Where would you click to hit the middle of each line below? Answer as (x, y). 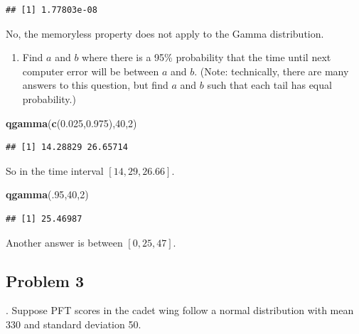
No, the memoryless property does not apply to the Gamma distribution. (165, 33)
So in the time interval (55, 170)
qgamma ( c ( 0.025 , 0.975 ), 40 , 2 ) (71, 123)
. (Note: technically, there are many (272, 71)
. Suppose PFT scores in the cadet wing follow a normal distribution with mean (180, 310)
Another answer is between (64, 242)
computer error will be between (91, 71)
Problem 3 (45, 280)
